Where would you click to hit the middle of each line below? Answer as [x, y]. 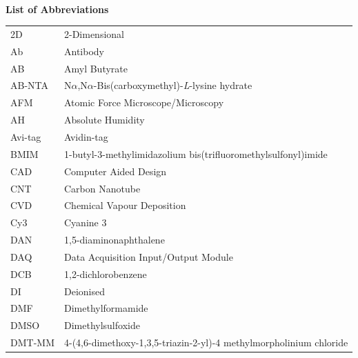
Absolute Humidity [104, 120]
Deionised [84, 291]
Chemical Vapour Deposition [125, 205]
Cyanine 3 [85, 222]
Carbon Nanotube [102, 188]
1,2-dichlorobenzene [105, 274]
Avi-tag [26, 137]
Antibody [84, 51]
